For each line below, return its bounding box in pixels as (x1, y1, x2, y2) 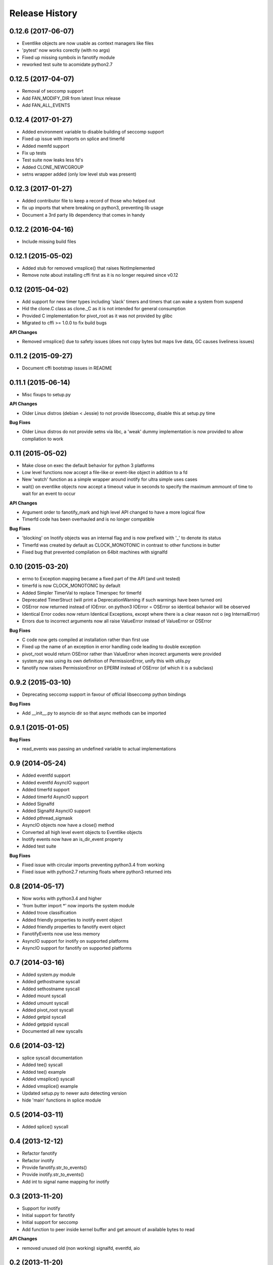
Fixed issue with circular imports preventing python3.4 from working (22, 862, 165, 868)
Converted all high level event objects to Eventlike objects (22, 829, 143, 835)
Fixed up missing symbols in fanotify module (22, 54, 115, 60)
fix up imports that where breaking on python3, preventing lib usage (22, 205, 164, 211)
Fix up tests (22, 150, 47, 156)
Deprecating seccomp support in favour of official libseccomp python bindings (22, 691, 187, 698)
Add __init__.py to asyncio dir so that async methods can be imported (22, 710, 166, 716)
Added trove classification (22, 910, 77, 916)
